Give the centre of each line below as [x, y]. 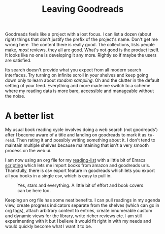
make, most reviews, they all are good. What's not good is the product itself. [82, 50]
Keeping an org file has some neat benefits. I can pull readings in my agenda [83, 200]
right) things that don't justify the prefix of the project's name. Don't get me [82, 39]
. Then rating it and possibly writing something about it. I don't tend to [85, 140]
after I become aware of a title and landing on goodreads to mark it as [76, 135]
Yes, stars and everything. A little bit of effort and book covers [81, 185]
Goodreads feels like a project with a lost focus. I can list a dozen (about [78, 34]
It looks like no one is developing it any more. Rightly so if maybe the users [81, 55]
